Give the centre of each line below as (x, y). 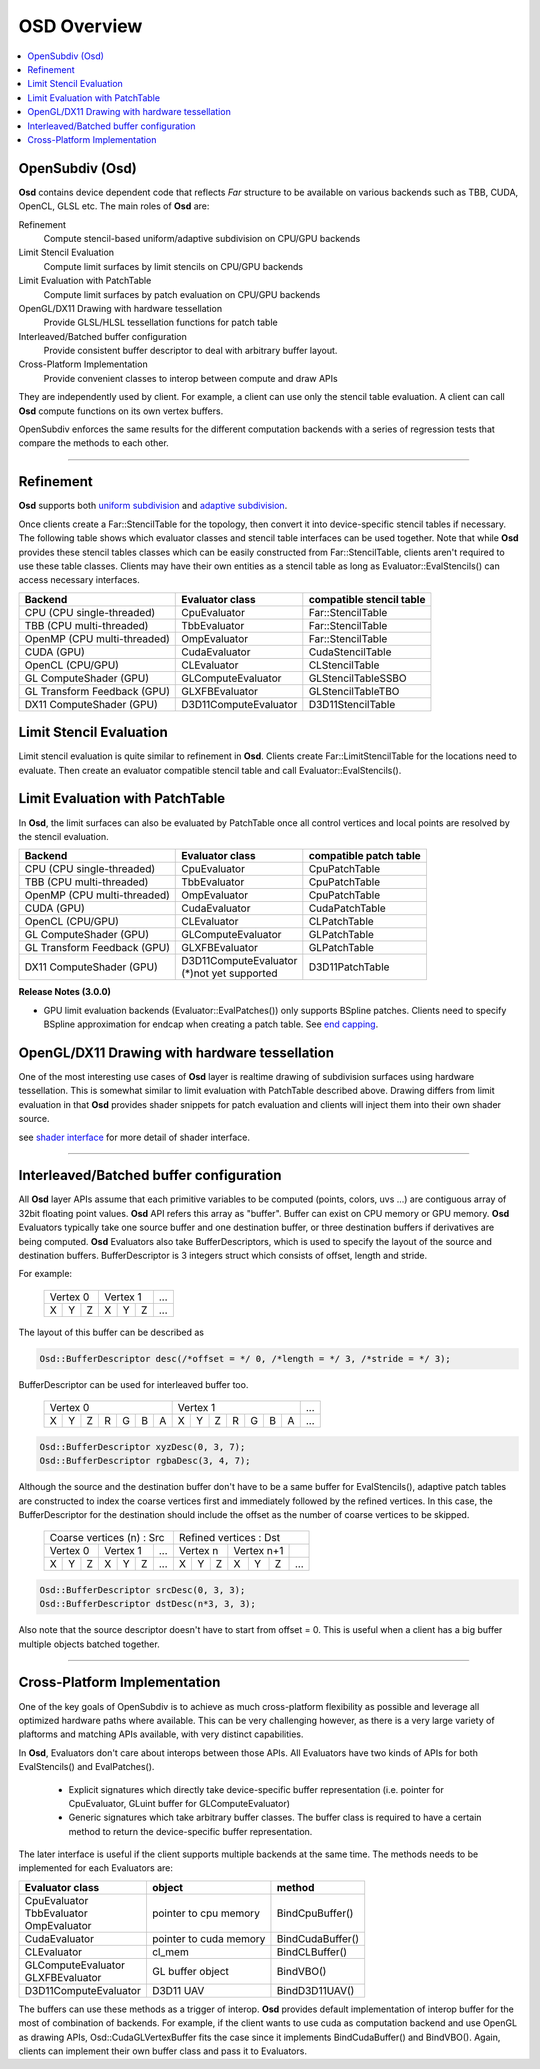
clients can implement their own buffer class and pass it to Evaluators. (162, 2051)
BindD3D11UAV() (315, 1990)
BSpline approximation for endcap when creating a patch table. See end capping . (211, 1024)
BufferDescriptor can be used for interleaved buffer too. (133, 1384)
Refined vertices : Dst (229, 1538)
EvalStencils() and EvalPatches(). (86, 1767)
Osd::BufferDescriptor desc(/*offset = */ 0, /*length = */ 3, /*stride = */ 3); (245, 1358)
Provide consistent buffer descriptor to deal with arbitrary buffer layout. (190, 351)
